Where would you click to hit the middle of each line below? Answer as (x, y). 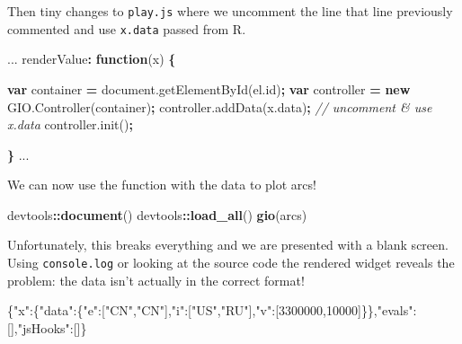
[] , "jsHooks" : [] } (47, 327)
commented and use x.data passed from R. (127, 28)
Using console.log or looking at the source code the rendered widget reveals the (231, 263)
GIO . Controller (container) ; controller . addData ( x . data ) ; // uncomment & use (220, 106)
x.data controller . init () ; (70, 124)
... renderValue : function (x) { (92, 59)
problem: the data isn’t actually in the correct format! (156, 280)
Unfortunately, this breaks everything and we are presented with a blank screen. (228, 245)
